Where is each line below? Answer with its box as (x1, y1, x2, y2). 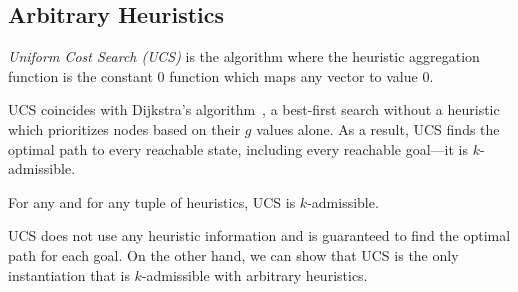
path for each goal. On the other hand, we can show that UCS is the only (8, 244, 459, 265)
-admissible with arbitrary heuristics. (141, 264, 368, 285)
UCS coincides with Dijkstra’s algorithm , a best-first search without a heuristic (8, 99, 500, 120)
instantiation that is (8, 264, 130, 285)
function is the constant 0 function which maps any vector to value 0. (8, 65, 434, 86)
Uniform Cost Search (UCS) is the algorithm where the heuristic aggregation (8, 46, 480, 67)
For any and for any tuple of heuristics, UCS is (8, 191, 296, 212)
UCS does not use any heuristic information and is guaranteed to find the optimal (8, 225, 511, 246)
